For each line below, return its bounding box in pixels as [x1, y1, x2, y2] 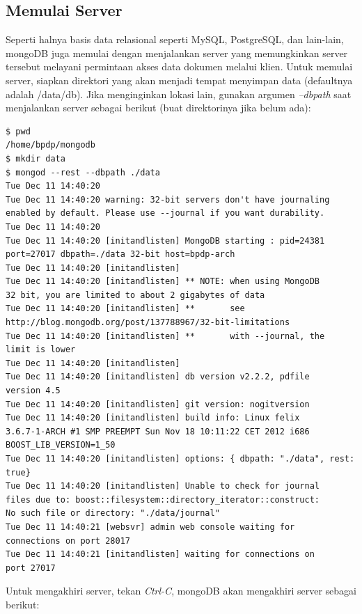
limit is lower [6, 345, 76, 355]
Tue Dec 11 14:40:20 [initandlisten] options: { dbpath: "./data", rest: [6, 454, 355, 464]
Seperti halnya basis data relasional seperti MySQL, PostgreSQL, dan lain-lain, [6, 32, 344, 47]
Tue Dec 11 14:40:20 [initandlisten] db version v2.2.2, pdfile [6, 372, 310, 382]
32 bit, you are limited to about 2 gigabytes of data [6, 290, 265, 300]
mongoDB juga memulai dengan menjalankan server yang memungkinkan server [6, 45, 348, 60]
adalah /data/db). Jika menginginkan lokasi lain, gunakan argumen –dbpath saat [6, 86, 352, 101]
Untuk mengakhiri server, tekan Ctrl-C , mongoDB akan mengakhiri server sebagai [6, 583, 357, 598]
